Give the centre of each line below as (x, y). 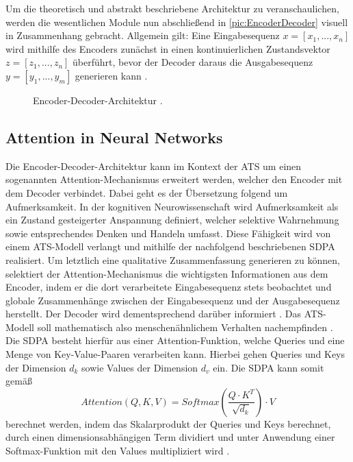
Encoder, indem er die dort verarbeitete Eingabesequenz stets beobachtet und (169, 287)
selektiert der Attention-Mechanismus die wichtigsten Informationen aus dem (167, 273)
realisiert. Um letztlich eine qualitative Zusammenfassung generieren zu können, (173, 259)
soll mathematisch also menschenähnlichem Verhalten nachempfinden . (185, 327)
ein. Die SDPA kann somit (269, 367)
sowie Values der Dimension (140, 367)
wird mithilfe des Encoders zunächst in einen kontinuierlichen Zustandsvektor (168, 48)
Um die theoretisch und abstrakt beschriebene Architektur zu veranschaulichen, (172, 8)
